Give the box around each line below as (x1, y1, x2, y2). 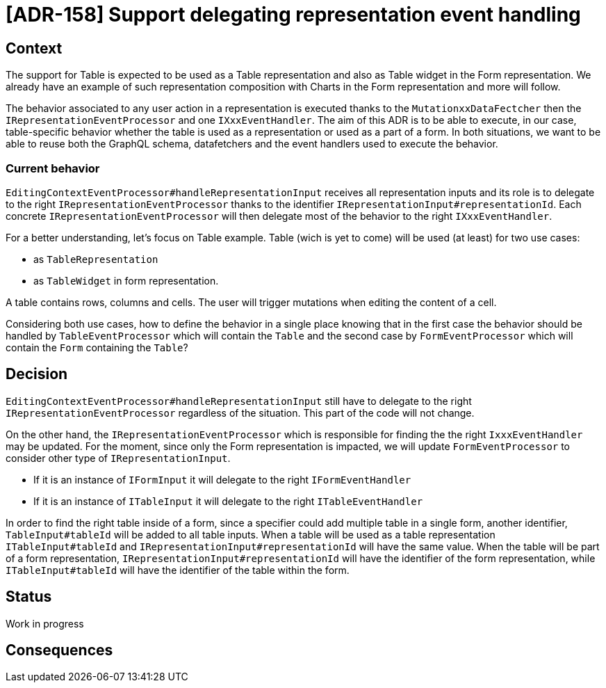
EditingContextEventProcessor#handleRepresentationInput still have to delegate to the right (6, 394, 472, 407)
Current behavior (6, 161, 100, 175)
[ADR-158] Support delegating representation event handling (6, 3, 581, 26)
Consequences (6, 641, 113, 659)
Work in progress (6, 617, 84, 630)
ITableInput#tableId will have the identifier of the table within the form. (6, 563, 350, 576)
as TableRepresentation (33, 253, 158, 265)
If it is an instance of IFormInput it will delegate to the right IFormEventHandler (33, 473, 411, 486)
